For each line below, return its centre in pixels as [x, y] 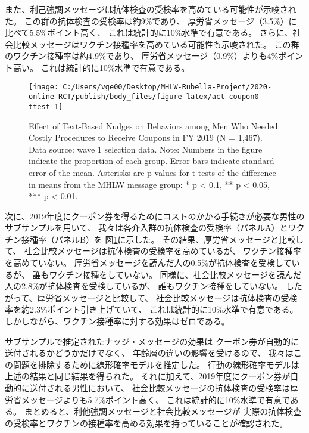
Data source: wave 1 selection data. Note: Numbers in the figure [146, 149]
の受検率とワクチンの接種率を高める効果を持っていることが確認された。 [146, 423]
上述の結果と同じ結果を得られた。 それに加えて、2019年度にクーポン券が [148, 376]
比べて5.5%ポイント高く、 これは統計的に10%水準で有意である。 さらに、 [149, 33]
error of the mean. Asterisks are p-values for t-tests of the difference [152, 172]
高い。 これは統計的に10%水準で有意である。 [101, 67]
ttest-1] [46, 106]
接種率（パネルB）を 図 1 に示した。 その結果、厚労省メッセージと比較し [162, 239]
